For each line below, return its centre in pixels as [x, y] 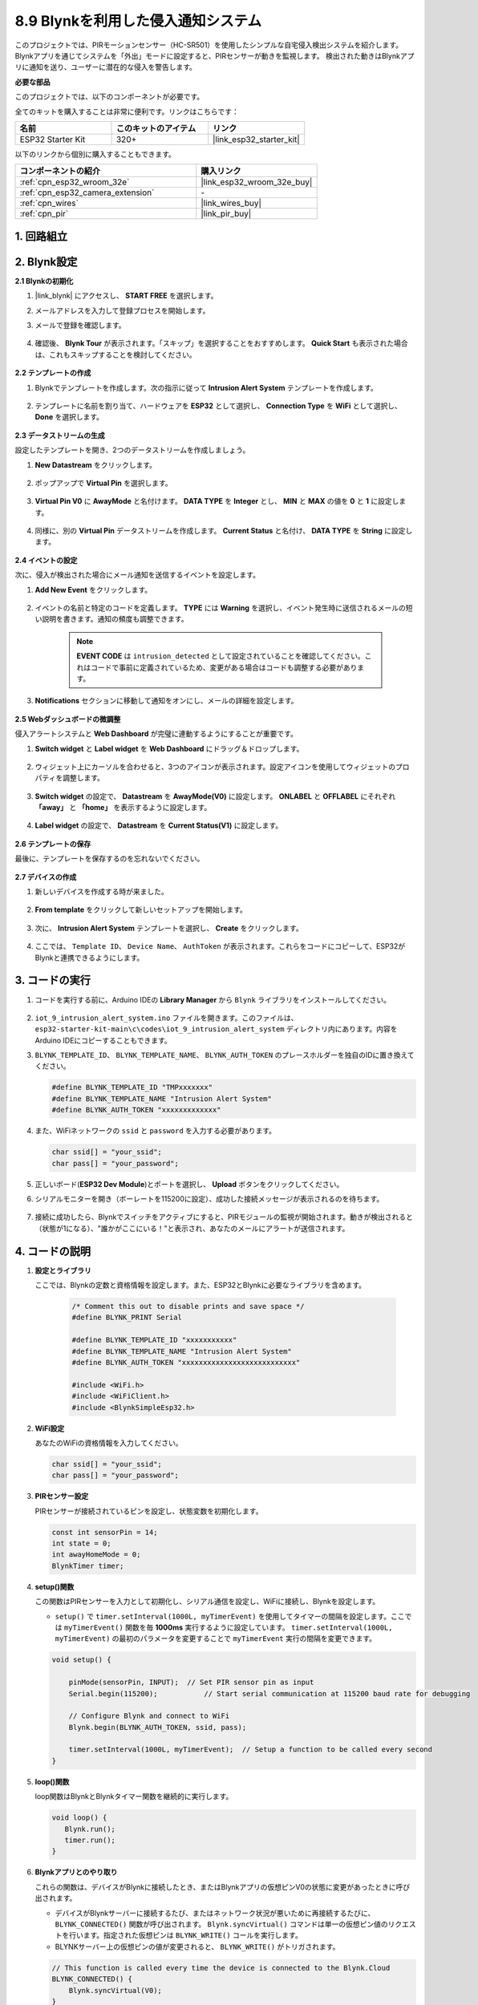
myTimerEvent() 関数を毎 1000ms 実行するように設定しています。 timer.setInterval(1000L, [228, 1627]
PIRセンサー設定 [62, 1497]
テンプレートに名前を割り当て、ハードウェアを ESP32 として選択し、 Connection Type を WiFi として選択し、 [219, 406]
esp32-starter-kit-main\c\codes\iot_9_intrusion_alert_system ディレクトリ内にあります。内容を [216, 1029]
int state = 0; [81, 1543]
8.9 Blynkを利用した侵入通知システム [138, 21]
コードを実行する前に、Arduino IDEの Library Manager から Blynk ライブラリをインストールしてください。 [213, 999]
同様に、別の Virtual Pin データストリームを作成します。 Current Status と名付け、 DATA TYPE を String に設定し [224, 531]
